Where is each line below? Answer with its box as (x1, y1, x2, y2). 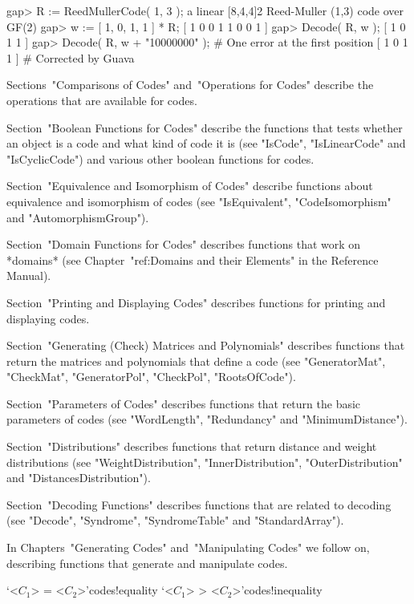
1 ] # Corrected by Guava (6, 49, 135, 66)
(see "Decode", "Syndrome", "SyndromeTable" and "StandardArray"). (6, 512, 344, 529)
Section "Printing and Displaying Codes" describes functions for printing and (6, 294, 386, 310)
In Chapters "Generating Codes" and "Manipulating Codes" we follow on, (6, 539, 370, 556)
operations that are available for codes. (6, 91, 197, 108)
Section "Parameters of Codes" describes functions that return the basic (6, 395, 361, 411)
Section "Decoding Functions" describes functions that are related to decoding (6, 496, 392, 513)
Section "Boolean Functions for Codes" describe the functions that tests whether (6, 119, 403, 136)
